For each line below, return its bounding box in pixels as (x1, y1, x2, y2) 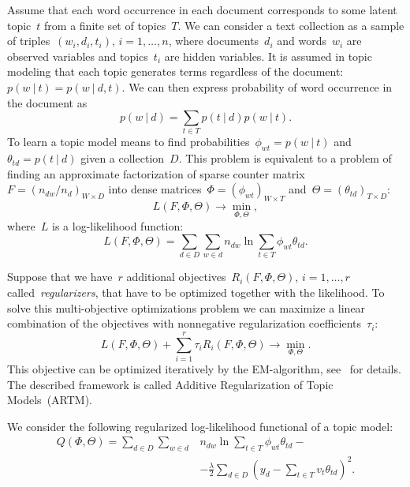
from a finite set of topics (44, 17, 166, 33)
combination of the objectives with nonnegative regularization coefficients (7, 315, 362, 332)
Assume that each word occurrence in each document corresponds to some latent (7, 2, 397, 17)
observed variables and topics (7, 47, 148, 64)
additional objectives (126, 268, 226, 285)
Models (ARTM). (7, 391, 93, 408)
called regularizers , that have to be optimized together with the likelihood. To (7, 284, 385, 300)
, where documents (168, 32, 259, 49)
